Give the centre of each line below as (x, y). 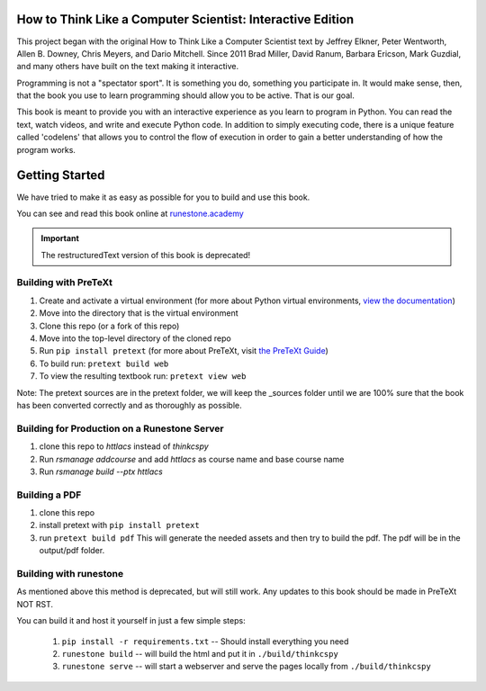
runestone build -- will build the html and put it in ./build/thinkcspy (200, 653)
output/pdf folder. (72, 551)
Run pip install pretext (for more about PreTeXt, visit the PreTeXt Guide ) (184, 351)
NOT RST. (35, 604)
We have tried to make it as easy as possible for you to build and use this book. (163, 197)
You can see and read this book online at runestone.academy (130, 213)
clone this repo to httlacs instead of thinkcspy (124, 446)
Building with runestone (70, 573)
